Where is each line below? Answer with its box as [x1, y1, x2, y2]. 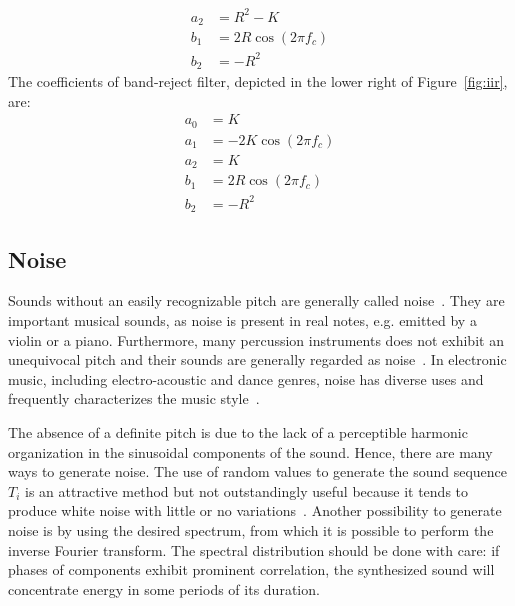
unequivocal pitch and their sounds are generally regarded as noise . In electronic [8, 349, 507, 370]
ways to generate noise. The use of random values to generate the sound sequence [8, 461, 508, 482]
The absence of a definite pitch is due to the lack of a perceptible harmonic [8, 421, 468, 442]
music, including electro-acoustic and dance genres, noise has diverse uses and [8, 368, 484, 389]
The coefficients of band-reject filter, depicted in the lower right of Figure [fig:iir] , [8, 71, 508, 91]
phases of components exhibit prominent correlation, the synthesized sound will [8, 559, 495, 580]
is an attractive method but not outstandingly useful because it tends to [25, 480, 469, 501]
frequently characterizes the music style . [8, 388, 260, 409]
